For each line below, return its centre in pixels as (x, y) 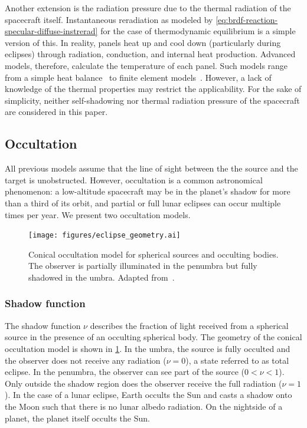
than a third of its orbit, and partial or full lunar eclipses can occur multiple (143, 203)
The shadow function (43, 325)
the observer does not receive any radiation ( (86, 360)
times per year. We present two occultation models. (98, 214)
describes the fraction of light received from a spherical (189, 325)
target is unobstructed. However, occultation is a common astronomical (134, 180)
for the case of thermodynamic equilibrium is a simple (198, 31)
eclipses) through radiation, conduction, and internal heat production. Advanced (150, 54)
